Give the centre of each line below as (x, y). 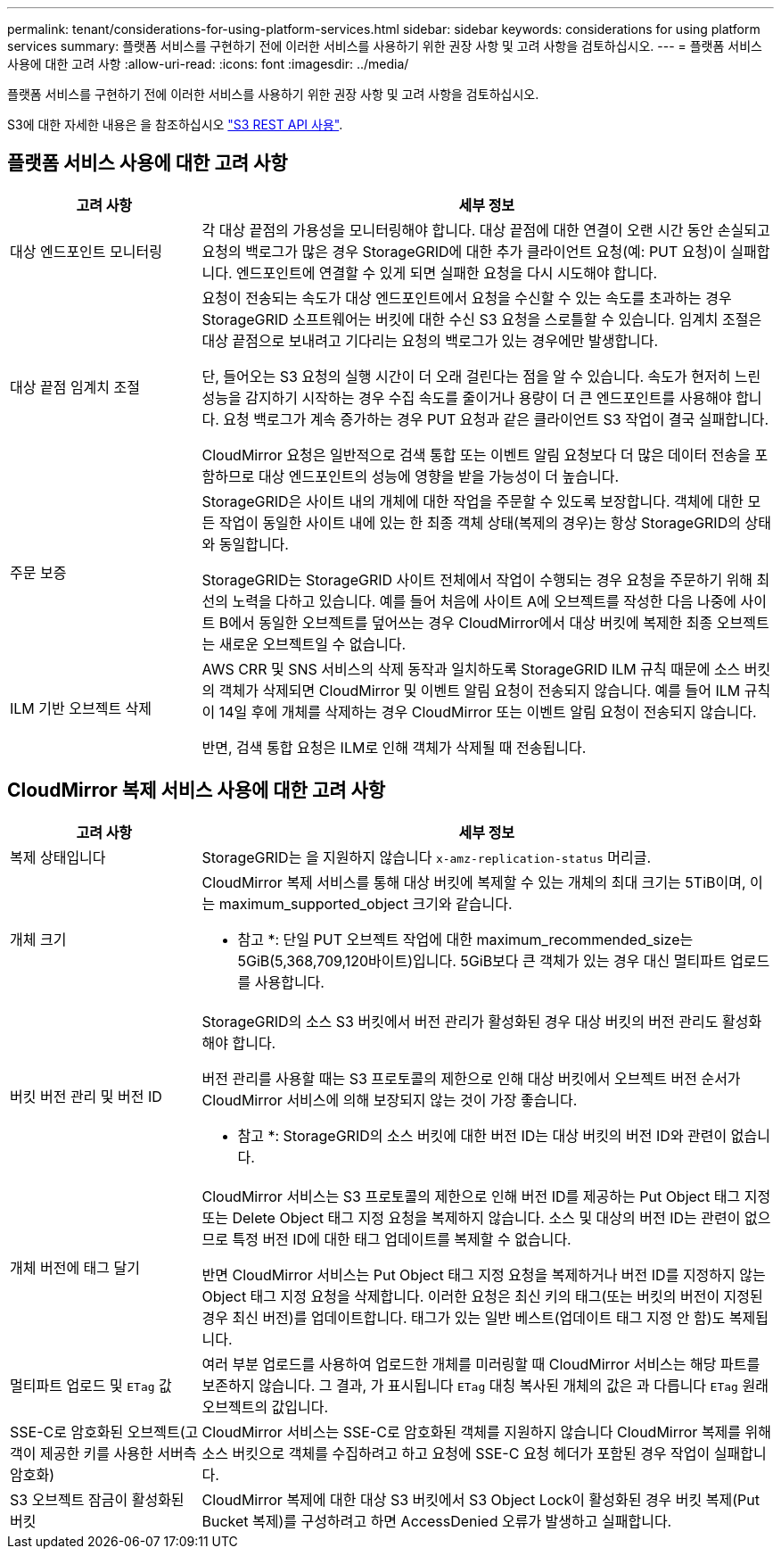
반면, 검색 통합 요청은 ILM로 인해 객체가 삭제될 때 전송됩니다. (394, 747)
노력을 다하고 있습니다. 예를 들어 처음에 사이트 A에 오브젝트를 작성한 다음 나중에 (485, 601)
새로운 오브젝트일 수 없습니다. (312, 644)
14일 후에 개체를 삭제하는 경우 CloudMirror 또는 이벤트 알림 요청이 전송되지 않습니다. (488, 712)
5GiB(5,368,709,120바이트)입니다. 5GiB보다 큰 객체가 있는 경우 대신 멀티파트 (482, 960)
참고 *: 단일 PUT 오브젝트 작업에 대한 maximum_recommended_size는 (465, 939)
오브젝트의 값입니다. (265, 1407)
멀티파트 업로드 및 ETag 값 (91, 1385)
